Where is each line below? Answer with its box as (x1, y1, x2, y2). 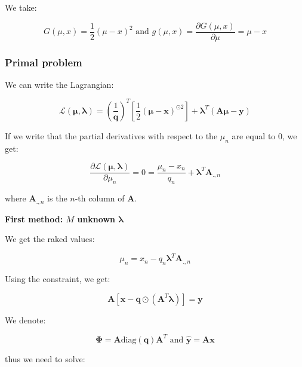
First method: (5, 212, 63, 225)
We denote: (5, 313, 46, 326)
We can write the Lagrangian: (5, 78, 114, 90)
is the (47, 192, 67, 204)
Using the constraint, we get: (5, 273, 110, 285)
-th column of (75, 192, 125, 204)
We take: (5, 1, 37, 13)
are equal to (232, 129, 276, 142)
